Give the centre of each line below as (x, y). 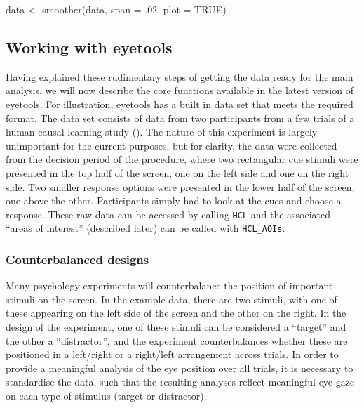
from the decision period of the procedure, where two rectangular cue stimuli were (182, 159)
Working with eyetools (89, 47)
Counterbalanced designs (77, 259)
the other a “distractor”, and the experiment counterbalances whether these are (177, 340)
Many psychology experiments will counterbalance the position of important (169, 285)
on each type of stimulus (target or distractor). (106, 396)
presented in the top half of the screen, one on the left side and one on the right (177, 172)
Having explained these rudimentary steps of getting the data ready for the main (180, 76)
